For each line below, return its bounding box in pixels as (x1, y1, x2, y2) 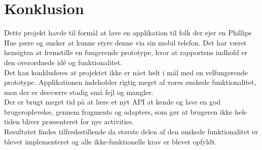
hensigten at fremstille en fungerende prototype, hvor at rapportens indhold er (4, 47, 248, 58)
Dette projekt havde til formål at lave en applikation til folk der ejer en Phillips (4, 27, 252, 38)
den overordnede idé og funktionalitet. (4, 57, 123, 67)
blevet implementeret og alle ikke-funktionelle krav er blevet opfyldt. (4, 136, 217, 146)
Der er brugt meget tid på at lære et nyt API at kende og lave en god (4, 96, 221, 107)
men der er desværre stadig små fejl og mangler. (4, 86, 154, 97)
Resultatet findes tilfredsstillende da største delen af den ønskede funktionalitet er (4, 126, 258, 137)
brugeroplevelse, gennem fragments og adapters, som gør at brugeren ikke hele (4, 106, 247, 117)
